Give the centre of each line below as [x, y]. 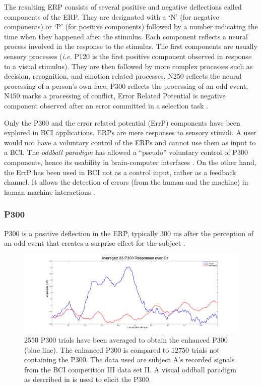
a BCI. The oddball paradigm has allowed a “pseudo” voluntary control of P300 [126, 152]
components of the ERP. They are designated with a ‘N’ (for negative [112, 16]
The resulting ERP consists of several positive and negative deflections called [123, 7]
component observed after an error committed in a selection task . [106, 105]
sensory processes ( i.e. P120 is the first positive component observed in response [128, 56]
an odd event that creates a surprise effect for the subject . [95, 243]
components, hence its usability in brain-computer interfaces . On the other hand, [130, 162]
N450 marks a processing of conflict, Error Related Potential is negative [115, 96]
